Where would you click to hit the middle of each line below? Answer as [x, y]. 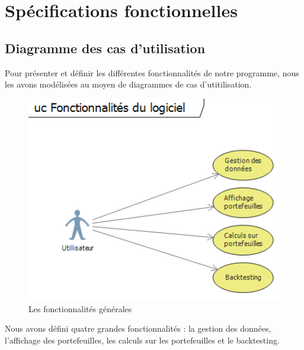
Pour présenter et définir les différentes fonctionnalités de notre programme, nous [152, 72]
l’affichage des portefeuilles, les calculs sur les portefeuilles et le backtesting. [142, 340]
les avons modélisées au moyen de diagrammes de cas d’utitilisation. [128, 84]
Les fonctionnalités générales [80, 308]
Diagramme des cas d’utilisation [105, 48]
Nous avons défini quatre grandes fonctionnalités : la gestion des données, [138, 328]
